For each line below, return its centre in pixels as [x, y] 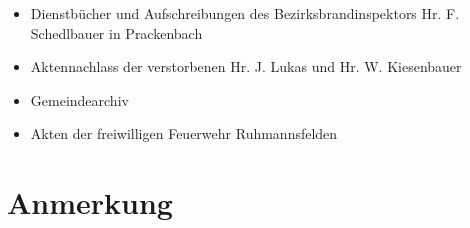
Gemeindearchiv [79, 99]
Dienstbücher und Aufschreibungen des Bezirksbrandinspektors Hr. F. [245, 13]
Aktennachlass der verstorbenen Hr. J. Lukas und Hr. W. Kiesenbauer [246, 66]
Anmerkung [90, 202]
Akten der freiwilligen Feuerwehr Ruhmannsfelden [184, 133]
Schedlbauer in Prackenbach [116, 32]
